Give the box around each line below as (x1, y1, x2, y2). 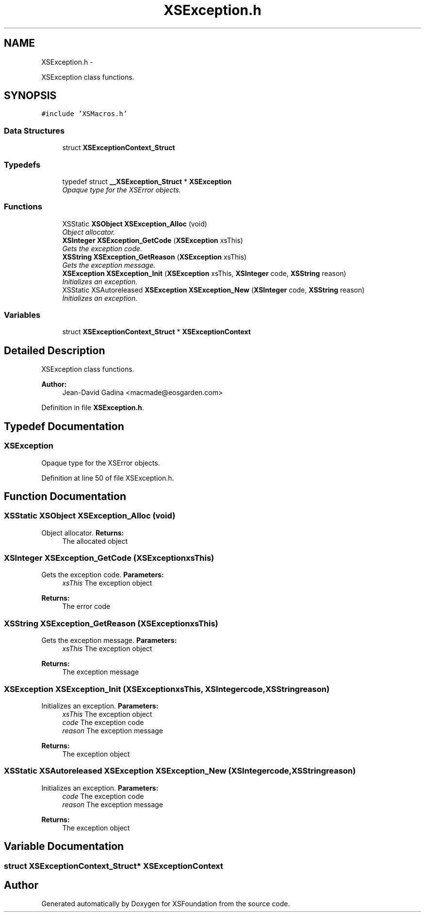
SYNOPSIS (4, 89, 57, 102)
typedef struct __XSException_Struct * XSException (62, 177, 232, 186)
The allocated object (62, 536, 128, 545)
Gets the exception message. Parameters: (41, 636, 177, 645)
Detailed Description (4, 344, 105, 357)
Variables (4, 310, 41, 320)
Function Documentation (4, 490, 126, 502)
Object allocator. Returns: (41, 528, 124, 537)
